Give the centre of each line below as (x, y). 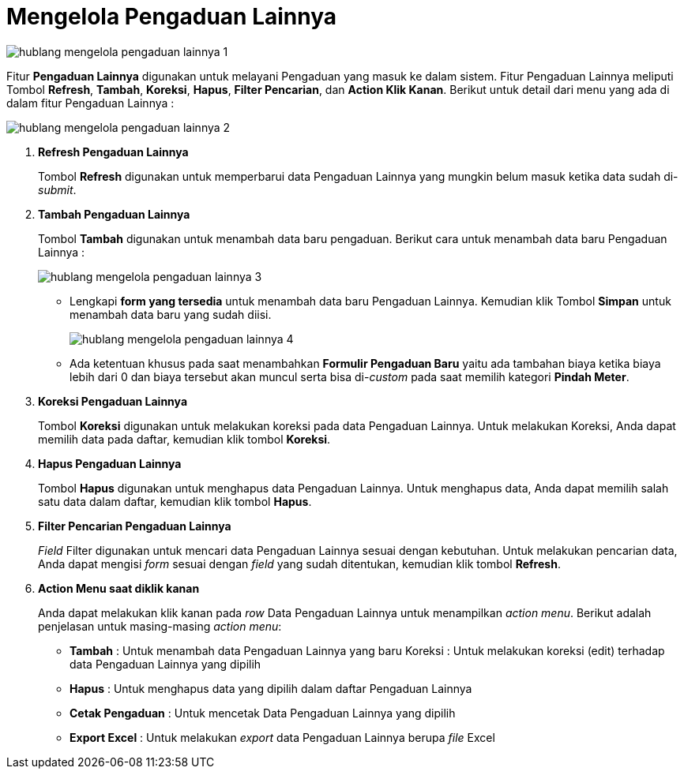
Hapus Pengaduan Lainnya (110, 463)
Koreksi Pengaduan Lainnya (113, 401)
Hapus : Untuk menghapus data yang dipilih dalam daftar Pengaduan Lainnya (271, 688)
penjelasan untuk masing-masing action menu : (160, 626)
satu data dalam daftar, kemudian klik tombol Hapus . (175, 501)
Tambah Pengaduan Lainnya (114, 214)
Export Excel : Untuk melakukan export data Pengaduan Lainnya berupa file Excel (282, 737)
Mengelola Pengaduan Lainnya (172, 17)
